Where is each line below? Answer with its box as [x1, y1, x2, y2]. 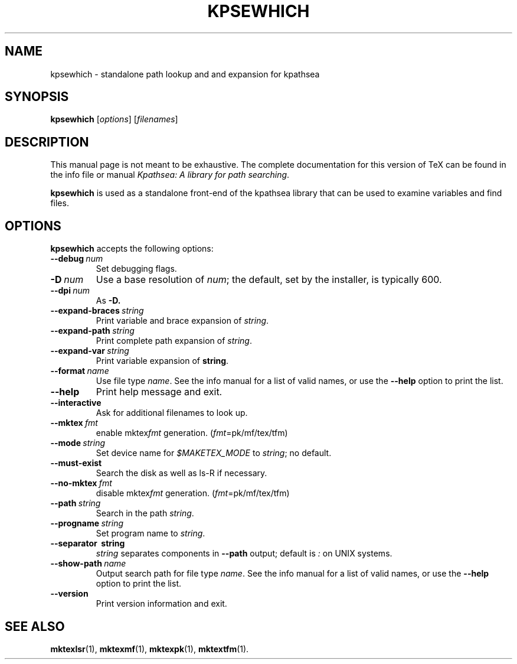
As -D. [96, 295, 121, 306]
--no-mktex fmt [50, 478, 112, 489]
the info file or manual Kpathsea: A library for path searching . [50, 170, 290, 180]
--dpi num [50, 285, 90, 296]
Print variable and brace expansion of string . [96, 315, 269, 326]
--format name [50, 366, 109, 376]
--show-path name [50, 558, 126, 569]
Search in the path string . [96, 508, 194, 519]
